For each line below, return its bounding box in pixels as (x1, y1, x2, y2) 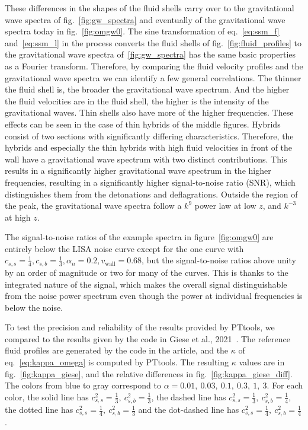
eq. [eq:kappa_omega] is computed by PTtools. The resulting (5, 356, 229, 368)
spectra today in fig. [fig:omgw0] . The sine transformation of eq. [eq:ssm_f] (5, 25, 280, 37)
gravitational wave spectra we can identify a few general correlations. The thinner (5, 71, 301, 84)
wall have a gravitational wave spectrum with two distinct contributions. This (5, 152, 287, 165)
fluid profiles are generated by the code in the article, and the (5, 344, 229, 356)
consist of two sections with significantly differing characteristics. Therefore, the (5, 129, 294, 142)
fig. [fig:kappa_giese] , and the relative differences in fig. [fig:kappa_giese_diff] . (5, 367, 293, 380)
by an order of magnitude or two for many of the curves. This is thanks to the (5, 266, 288, 278)
